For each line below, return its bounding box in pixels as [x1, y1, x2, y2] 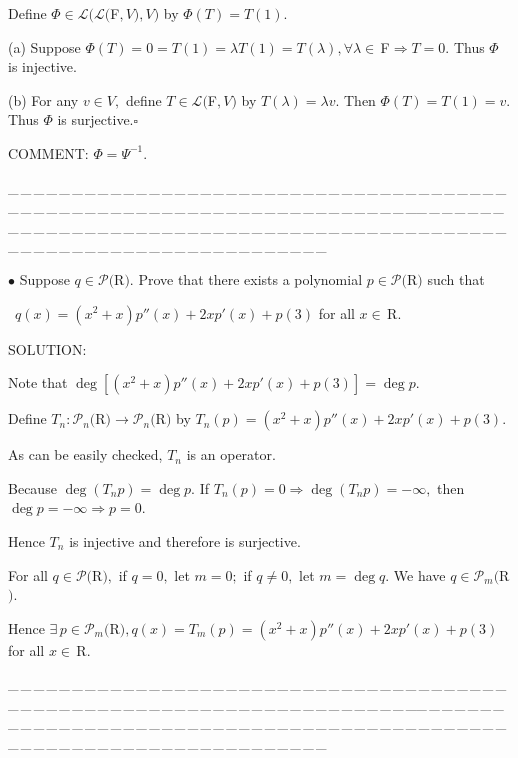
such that [427, 268, 485, 289]
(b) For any [8, 89, 79, 110]
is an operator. [186, 444, 276, 465]
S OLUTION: [8, 338, 87, 359]
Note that [8, 372, 68, 393]
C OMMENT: [8, 142, 89, 163]
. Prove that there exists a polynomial [129, 268, 363, 289]
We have [393, 564, 446, 585]
